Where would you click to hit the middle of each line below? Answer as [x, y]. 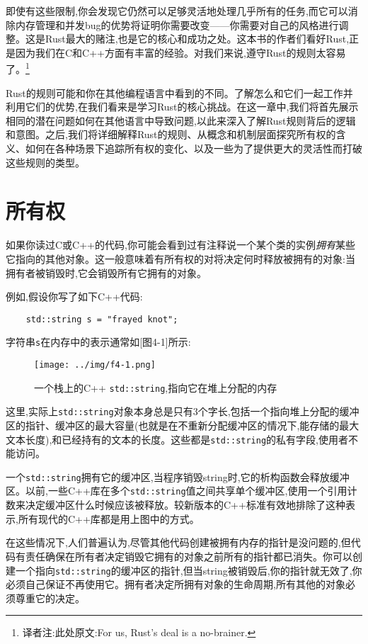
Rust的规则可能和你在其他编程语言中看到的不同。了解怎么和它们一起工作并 [179, 92]
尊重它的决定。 [50, 598]
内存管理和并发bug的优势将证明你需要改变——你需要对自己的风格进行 [177, 24]
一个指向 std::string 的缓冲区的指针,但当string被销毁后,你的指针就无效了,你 [189, 570]
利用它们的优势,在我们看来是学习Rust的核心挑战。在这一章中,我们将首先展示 [182, 107]
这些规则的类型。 [45, 162]
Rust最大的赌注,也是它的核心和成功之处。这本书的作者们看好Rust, [197, 39]
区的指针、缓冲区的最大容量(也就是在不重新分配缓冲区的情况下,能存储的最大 [183, 425]
